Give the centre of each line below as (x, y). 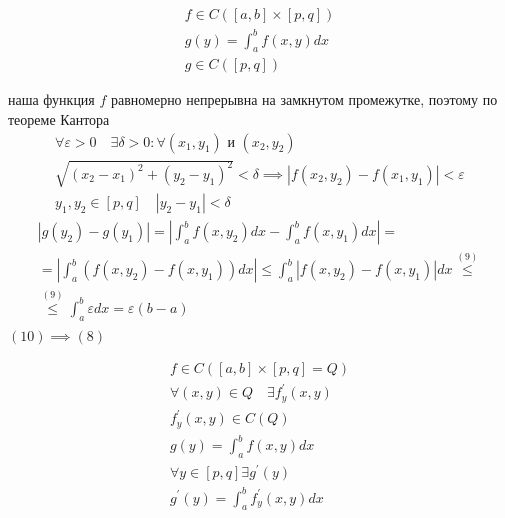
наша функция (51, 99)
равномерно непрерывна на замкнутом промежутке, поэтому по (304, 99)
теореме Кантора (59, 118)
